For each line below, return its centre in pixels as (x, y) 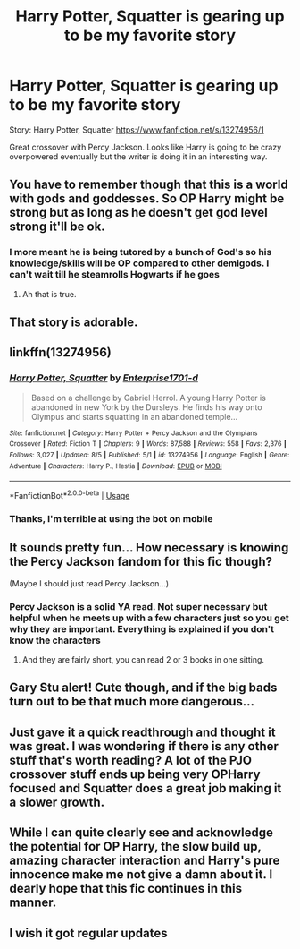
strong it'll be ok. (57, 227)
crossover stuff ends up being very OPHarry (135, 774)
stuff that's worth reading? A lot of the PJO (131, 760)
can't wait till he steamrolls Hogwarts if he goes (115, 275)
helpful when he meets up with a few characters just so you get (149, 618)
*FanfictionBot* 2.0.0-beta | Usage (70, 495)
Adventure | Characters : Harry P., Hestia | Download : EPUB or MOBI (116, 466)
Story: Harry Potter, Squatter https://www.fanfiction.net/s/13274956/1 (137, 129)
